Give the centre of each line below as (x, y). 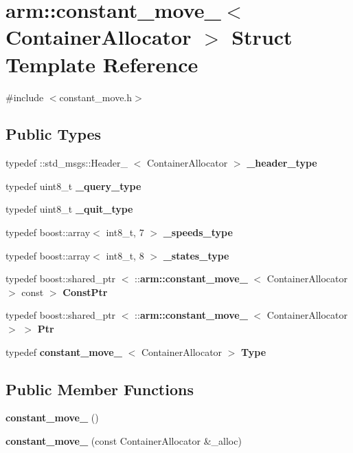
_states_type (196, 255)
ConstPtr (85, 292)
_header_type (282, 163)
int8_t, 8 (125, 255)
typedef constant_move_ (64, 351)
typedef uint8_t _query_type (73, 186)
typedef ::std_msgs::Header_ (67, 163)
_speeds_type (198, 232)
